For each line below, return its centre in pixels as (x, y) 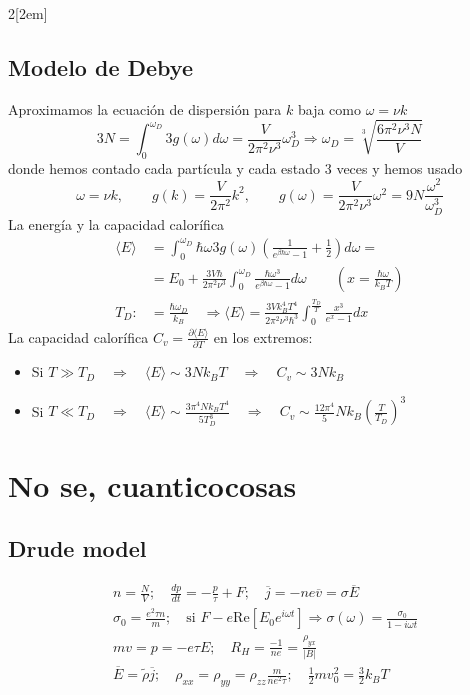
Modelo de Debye (100, 66)
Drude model (77, 548)
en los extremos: (263, 336)
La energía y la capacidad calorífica (116, 223)
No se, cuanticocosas (152, 484)
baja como (329, 108)
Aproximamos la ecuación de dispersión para (145, 108)
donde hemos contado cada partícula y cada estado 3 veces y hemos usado (235, 167)
